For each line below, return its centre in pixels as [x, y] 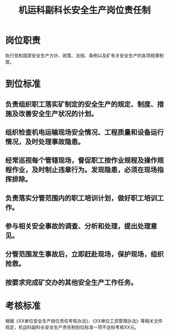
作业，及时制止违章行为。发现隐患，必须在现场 [84, 170]
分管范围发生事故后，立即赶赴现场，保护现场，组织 [84, 254]
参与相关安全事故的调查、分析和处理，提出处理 [78, 226]
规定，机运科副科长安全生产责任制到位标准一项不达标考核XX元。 [72, 327]
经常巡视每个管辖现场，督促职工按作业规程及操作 [81, 160]
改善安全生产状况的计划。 [58, 114]
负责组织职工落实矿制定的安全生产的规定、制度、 [81, 104]
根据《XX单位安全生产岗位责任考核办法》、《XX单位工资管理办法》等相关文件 [84, 321]
